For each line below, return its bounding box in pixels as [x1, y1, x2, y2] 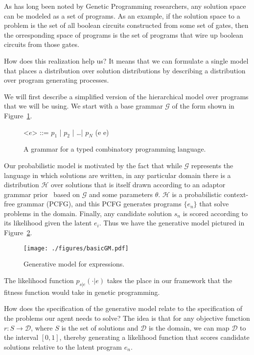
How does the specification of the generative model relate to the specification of [4, 303, 243, 313]
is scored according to [183, 208, 248, 218]
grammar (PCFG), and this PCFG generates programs [17, 199, 182, 209]
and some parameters [89, 189, 153, 199]
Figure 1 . [4, 110, 32, 120]
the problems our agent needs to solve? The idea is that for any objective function [4, 312, 250, 323]
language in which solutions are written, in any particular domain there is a [4, 170, 231, 180]
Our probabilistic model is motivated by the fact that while [4, 160, 182, 170]
